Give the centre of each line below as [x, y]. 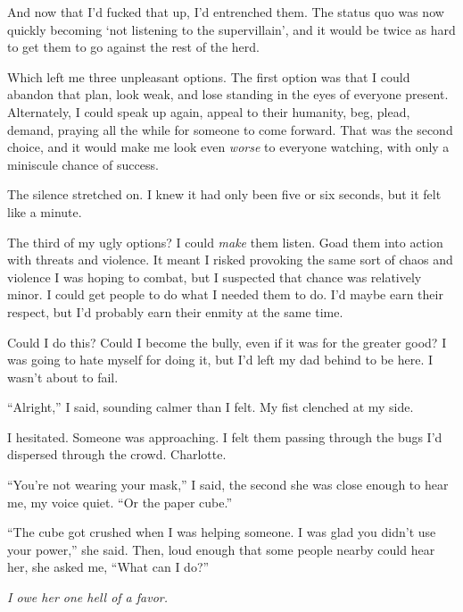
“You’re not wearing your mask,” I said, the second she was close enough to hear [228, 485]
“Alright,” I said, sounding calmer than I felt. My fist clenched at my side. [211, 407]
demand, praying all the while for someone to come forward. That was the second [230, 129]
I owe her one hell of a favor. [88, 597]
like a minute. [45, 211]
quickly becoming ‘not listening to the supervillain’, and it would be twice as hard [231, 29]
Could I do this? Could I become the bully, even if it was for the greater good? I [227, 342]
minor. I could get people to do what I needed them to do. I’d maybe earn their [225, 294]
